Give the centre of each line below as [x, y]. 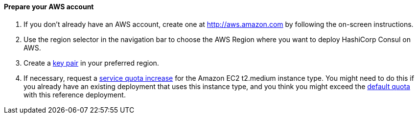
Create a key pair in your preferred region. [91, 63]
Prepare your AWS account [49, 7]
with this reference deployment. [75, 94]
